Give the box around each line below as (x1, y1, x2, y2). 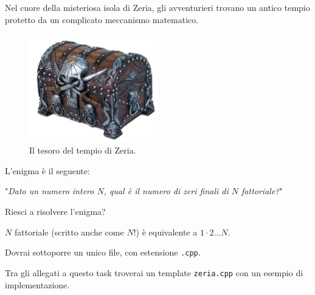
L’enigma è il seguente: (5, 164, 90, 177)
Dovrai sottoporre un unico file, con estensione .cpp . (5, 246, 201, 259)
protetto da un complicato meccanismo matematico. (5, 13, 199, 25)
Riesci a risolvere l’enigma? (5, 205, 106, 218)
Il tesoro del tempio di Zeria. (29, 144, 136, 157)
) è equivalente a (136, 225, 198, 238)
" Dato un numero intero (5, 185, 94, 197)
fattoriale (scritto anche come (14, 225, 124, 238)
